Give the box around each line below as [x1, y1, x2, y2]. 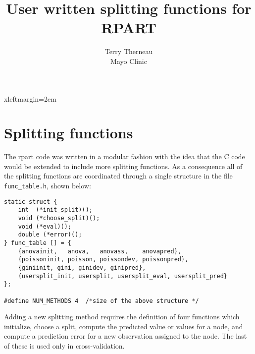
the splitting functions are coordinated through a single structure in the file [4, 171, 233, 181]
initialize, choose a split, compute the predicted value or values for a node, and [4, 321, 243, 331]
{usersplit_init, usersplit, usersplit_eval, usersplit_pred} [18, 272, 228, 280]
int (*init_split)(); [18, 206, 93, 214]
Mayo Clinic [110, 56, 147, 66]
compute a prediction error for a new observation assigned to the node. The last [4, 331, 247, 341]
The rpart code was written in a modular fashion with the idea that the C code [4, 151, 245, 162]
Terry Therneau [104, 46, 153, 57]
